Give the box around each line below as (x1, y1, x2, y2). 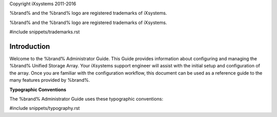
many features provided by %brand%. (9, 77, 90, 83)
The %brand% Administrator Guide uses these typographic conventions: (9, 96, 164, 102)
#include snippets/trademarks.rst (9, 29, 80, 35)
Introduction (9, 42, 50, 51)
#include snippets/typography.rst (9, 105, 80, 111)
